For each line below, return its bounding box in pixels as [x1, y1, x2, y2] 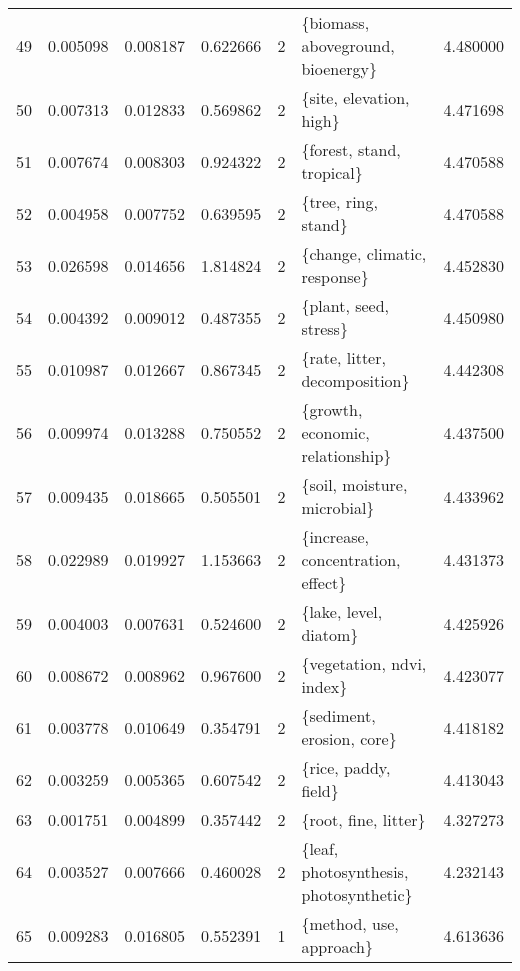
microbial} [301, 496, 375, 519]
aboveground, [301, 34, 395, 57]
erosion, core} [301, 727, 397, 750]
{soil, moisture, [301, 473, 408, 496]
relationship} [301, 444, 392, 467]
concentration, [301, 548, 401, 571]
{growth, [301, 398, 363, 421]
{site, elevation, [301, 86, 410, 109]
